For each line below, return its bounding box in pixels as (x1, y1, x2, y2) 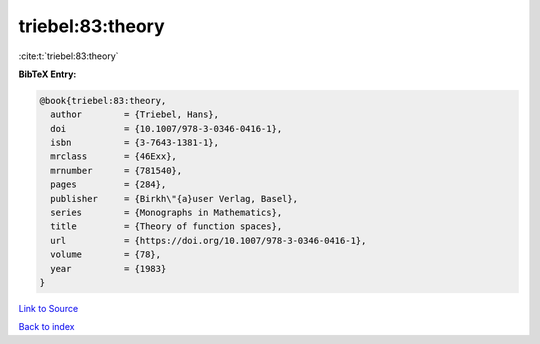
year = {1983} (50, 263, 167, 274)
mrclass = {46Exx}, (50, 151, 177, 162)
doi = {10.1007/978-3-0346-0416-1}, (50, 123, 283, 134)
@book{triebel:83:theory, (39, 95, 167, 106)
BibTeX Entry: (18, 68, 77, 80)
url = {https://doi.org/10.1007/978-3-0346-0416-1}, (50, 235, 367, 246)
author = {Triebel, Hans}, (50, 109, 220, 120)
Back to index (18, 321, 75, 333)
